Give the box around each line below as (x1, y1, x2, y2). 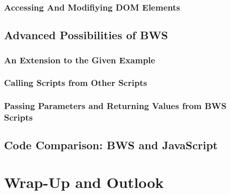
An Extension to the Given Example (4, 53, 156, 66)
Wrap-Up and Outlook (4, 172, 164, 192)
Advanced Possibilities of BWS (4, 27, 168, 43)
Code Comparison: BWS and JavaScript (4, 137, 218, 153)
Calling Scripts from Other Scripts (4, 76, 147, 89)
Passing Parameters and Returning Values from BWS (4, 100, 227, 112)
